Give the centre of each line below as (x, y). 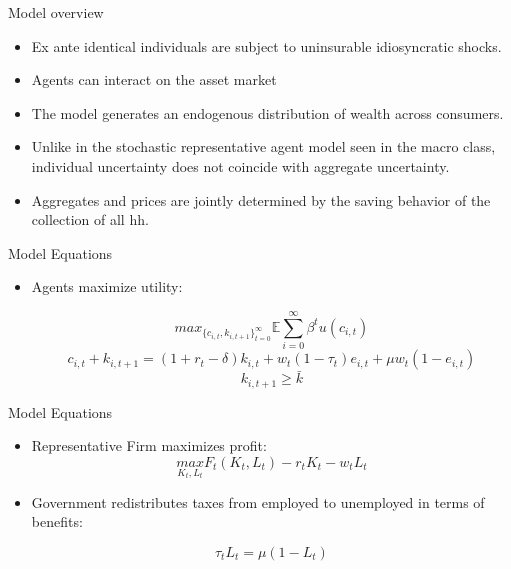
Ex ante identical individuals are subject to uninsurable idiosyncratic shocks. (266, 45)
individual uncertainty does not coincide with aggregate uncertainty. (240, 165)
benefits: (57, 521)
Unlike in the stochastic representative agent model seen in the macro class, (263, 146)
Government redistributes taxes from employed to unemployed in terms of (258, 501)
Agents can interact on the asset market (154, 79)
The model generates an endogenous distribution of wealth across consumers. (267, 112)
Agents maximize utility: (107, 286)
